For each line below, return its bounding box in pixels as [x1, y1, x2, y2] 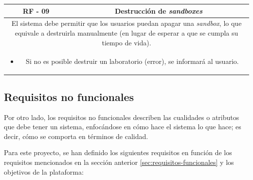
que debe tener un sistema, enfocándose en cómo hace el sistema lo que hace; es [4, 121, 241, 132]
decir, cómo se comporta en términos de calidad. [4, 131, 148, 141]
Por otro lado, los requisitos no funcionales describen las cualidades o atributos [4, 112, 239, 122]
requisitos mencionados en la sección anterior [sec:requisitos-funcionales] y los [4, 157, 234, 167]
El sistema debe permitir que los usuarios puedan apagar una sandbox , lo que [11, 18, 242, 28]
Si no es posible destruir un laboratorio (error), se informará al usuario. [26, 56, 239, 66]
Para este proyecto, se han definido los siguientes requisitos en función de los [4, 147, 232, 158]
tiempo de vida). [102, 37, 151, 47]
